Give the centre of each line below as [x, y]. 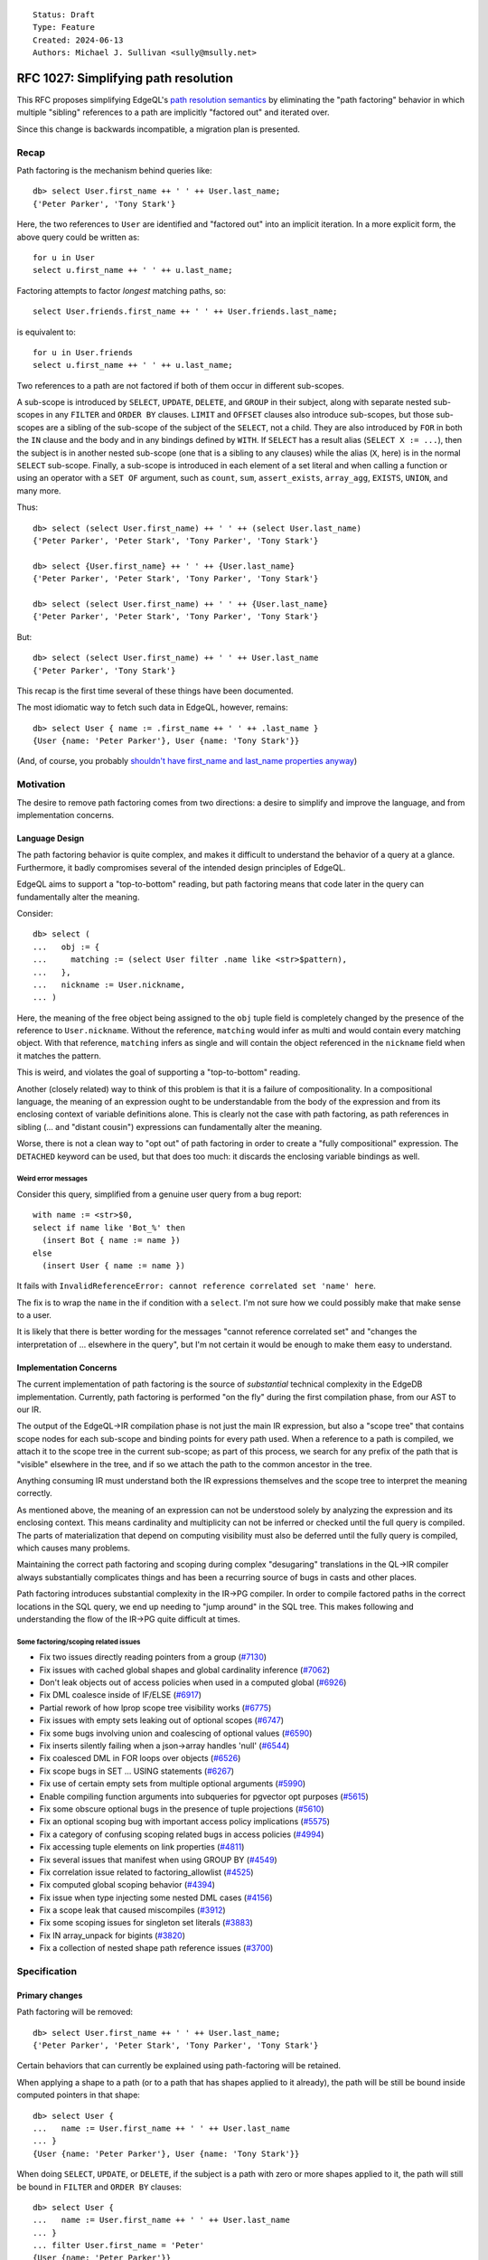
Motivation [41, 785]
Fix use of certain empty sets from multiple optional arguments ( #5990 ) [173, 1784]
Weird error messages [52, 1179]
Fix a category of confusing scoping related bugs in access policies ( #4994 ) [182, 1834]
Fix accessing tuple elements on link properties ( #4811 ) [142, 1847]
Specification [47, 1972]
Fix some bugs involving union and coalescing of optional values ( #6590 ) [176, 1733]
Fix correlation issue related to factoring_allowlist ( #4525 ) [146, 1872]
